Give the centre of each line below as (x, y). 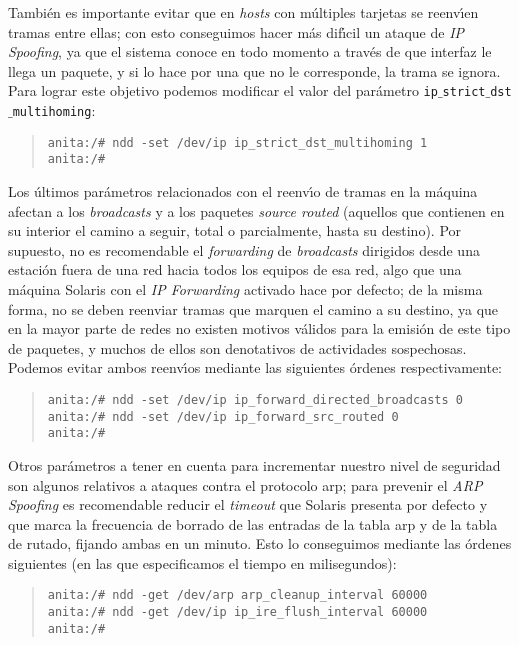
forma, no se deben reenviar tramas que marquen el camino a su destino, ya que (253, 308)
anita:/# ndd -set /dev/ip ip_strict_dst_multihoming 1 (237, 142)
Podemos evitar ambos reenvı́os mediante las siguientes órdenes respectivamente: (255, 367)
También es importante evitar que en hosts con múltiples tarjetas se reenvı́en (243, 12)
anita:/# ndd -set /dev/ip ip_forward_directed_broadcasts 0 (255, 399)
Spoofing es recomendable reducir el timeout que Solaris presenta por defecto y (248, 504)
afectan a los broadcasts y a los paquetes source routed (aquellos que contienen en (256, 210)
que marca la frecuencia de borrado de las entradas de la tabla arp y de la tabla (253, 523)
